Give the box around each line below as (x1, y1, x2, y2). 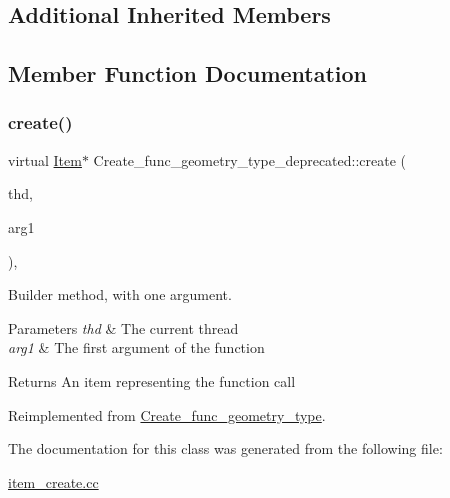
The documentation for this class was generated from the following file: (8, 438, 443, 459)
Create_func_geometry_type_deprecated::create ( (93, 149, 407, 170)
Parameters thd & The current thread (8, 317, 239, 338)
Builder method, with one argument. (8, 284, 232, 305)
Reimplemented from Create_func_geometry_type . (8, 404, 326, 425)
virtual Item (8, 149, 82, 170)
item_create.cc (8, 471, 99, 492)
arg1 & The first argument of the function (8, 337, 265, 358)
